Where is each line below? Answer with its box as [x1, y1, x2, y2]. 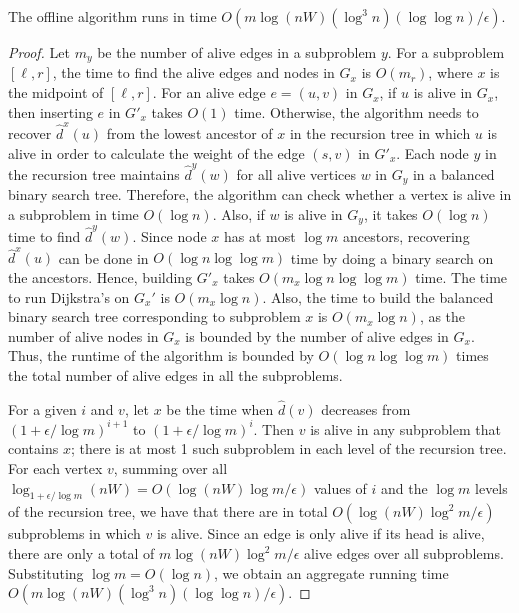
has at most [224, 226, 296, 247]
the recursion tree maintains [8, 163, 180, 184]
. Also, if [212, 203, 265, 224]
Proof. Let [8, 42, 70, 62]
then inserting [8, 101, 93, 122]
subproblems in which [8, 523, 141, 544]
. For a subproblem [387, 42, 505, 62]
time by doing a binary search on [290, 247, 494, 268]
